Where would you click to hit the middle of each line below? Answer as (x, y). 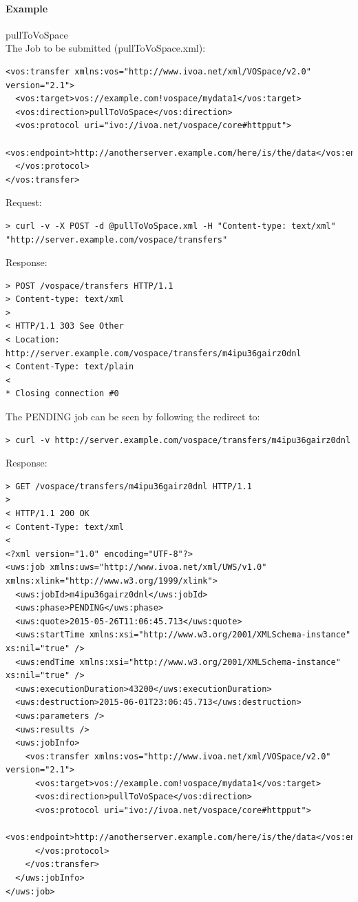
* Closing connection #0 (62, 394)
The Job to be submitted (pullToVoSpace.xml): (106, 48)
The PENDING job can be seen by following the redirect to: (133, 417)
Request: (24, 202)
